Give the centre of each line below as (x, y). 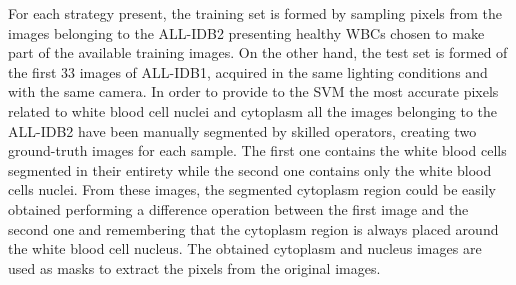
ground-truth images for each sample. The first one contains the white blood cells (257, 150)
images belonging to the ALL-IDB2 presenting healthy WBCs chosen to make (246, 32)
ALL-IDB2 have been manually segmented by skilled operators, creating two (242, 130)
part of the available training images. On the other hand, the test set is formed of (258, 52)
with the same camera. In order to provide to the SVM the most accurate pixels (253, 91)
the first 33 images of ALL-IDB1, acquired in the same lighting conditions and (248, 71)
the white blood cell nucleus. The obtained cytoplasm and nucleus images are (245, 248)
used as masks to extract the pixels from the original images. (194, 267)
